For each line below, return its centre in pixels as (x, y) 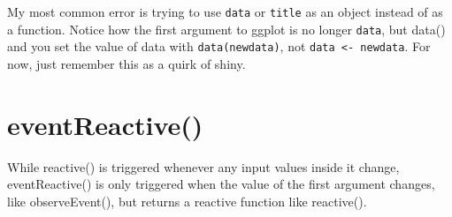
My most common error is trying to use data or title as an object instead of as (225, 11)
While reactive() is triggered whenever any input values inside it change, (203, 166)
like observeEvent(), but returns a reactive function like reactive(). (187, 201)
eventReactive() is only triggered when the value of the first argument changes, (221, 184)
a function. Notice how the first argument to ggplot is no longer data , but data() (226, 29)
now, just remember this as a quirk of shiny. (126, 63)
